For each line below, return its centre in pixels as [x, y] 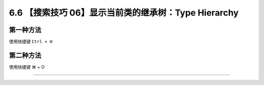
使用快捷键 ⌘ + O [27, 67]
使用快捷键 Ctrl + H [31, 42]
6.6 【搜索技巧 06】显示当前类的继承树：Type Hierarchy [124, 13]
